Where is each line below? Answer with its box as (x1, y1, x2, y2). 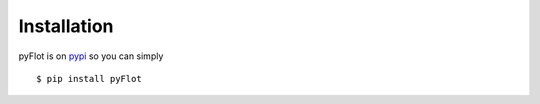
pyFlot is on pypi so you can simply (18, 50, 164, 62)
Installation (18, 15, 114, 37)
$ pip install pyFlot (36, 73, 142, 84)
